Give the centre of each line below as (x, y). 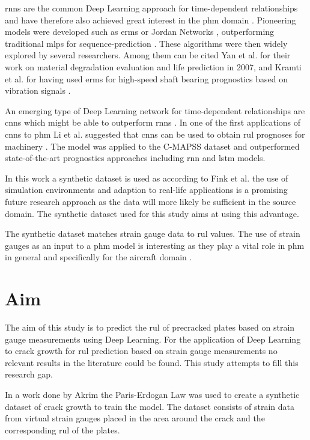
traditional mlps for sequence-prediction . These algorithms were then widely (146, 43)
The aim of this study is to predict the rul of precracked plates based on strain (150, 327)
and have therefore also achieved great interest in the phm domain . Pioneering (150, 20)
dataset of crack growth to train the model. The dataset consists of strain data (150, 406)
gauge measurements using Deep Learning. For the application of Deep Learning (153, 339)
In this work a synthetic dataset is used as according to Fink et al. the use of (147, 178)
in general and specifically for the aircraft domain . (99, 257)
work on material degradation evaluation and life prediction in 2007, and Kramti (153, 66)
